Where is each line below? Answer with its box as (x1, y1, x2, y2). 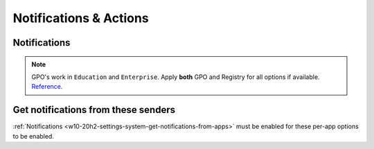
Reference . (31, 82, 63, 91)
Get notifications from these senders (12, 104, 176, 116)
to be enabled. (12, 132, 55, 140)
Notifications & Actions (12, 10, 149, 26)
